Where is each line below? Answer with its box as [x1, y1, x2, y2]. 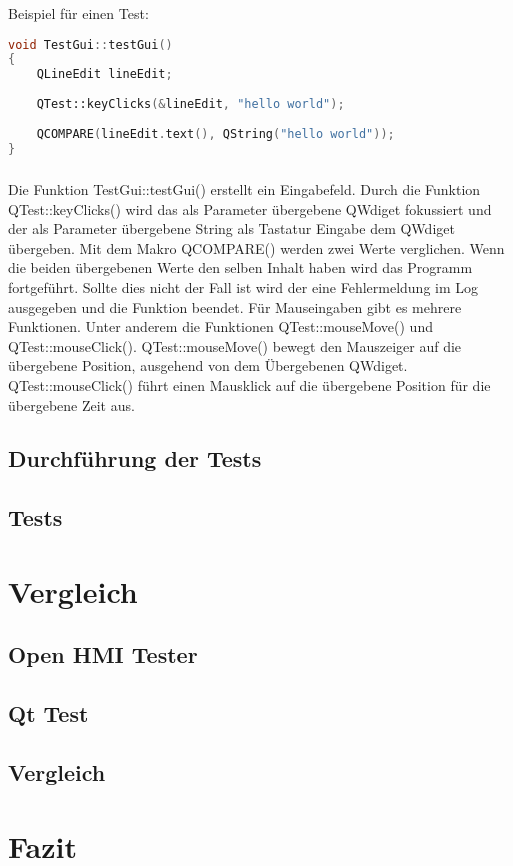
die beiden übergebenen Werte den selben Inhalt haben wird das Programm [8, 257, 473, 278]
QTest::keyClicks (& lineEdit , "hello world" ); [36, 97, 345, 112]
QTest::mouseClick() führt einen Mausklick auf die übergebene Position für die [8, 374, 491, 395]
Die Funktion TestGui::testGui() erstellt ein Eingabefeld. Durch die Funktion [8, 178, 481, 199]
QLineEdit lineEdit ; [36, 67, 173, 82]
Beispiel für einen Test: [8, 3, 149, 23]
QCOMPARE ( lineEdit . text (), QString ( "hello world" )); [36, 126, 395, 141]
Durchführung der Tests [8, 443, 262, 474]
